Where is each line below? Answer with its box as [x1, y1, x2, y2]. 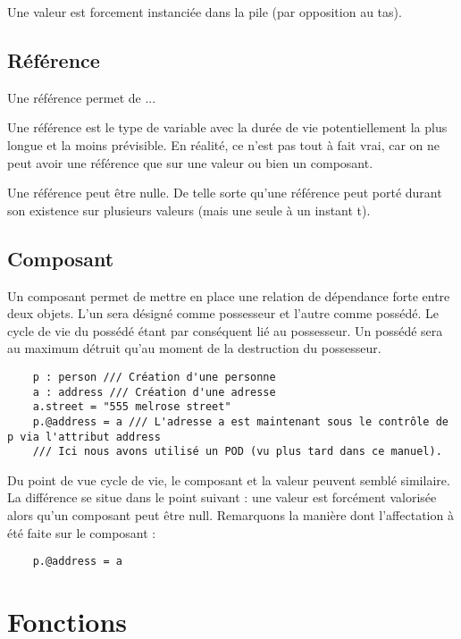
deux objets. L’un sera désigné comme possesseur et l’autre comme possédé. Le [7, 304, 439, 323]
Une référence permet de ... [7, 88, 156, 106]
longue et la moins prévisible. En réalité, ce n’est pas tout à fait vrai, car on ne [7, 135, 440, 154]
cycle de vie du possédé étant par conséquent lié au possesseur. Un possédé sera [7, 321, 443, 340]
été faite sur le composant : [7, 523, 156, 542]
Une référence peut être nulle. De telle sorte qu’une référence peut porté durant [7, 183, 442, 202]
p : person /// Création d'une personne [32, 370, 276, 383]
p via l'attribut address [7, 430, 161, 443]
